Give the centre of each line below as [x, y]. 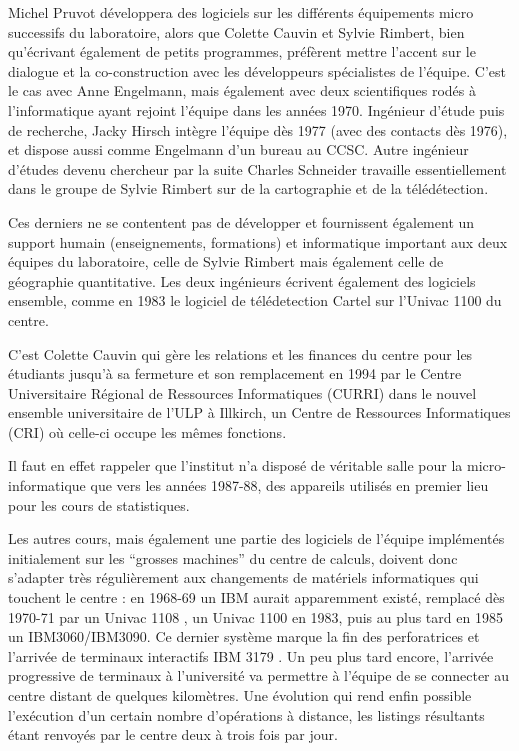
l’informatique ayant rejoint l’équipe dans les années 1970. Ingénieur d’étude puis [256, 109]
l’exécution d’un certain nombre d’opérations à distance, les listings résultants [246, 714]
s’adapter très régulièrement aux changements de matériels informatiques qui [243, 577]
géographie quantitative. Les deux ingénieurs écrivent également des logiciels [242, 280]
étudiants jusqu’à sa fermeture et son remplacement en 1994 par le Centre [235, 373]
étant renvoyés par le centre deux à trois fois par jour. [173, 734]
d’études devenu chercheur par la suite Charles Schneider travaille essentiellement [257, 168]
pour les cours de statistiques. [99, 504]
